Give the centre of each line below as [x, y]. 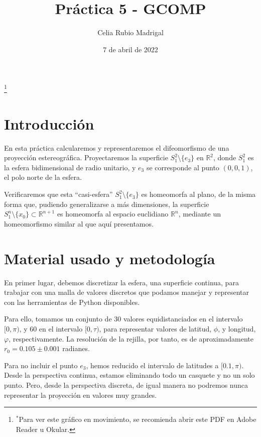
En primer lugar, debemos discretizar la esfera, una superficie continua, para [121, 282]
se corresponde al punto [183, 167]
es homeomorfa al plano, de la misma [199, 194]
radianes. [76, 348]
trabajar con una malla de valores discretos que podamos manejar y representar [126, 292]
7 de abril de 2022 [130, 49]
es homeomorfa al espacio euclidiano [113, 214]
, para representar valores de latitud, [155, 328]
